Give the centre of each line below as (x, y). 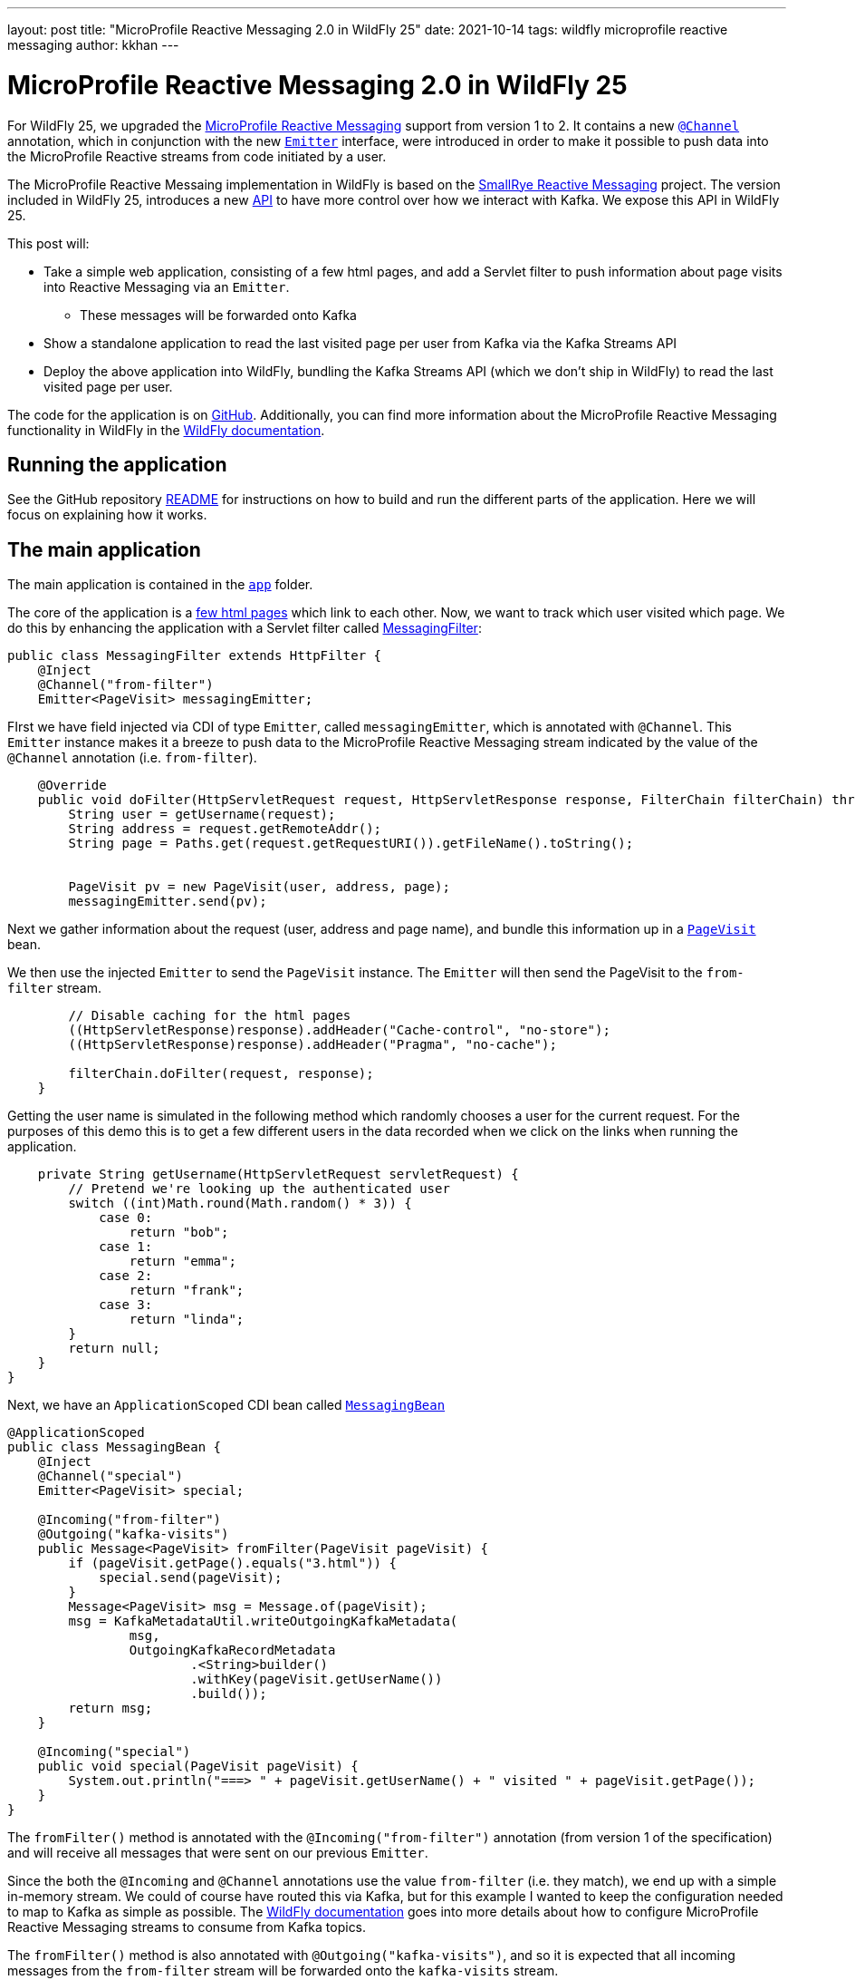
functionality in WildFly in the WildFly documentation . (166, 430)
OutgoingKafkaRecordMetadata (232, 1650)
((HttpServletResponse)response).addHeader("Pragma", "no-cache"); (312, 1045)
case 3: (126, 1305)
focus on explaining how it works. (107, 515)
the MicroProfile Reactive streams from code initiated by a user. (197, 156)
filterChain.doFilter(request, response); (221, 1074)
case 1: (126, 1247)
